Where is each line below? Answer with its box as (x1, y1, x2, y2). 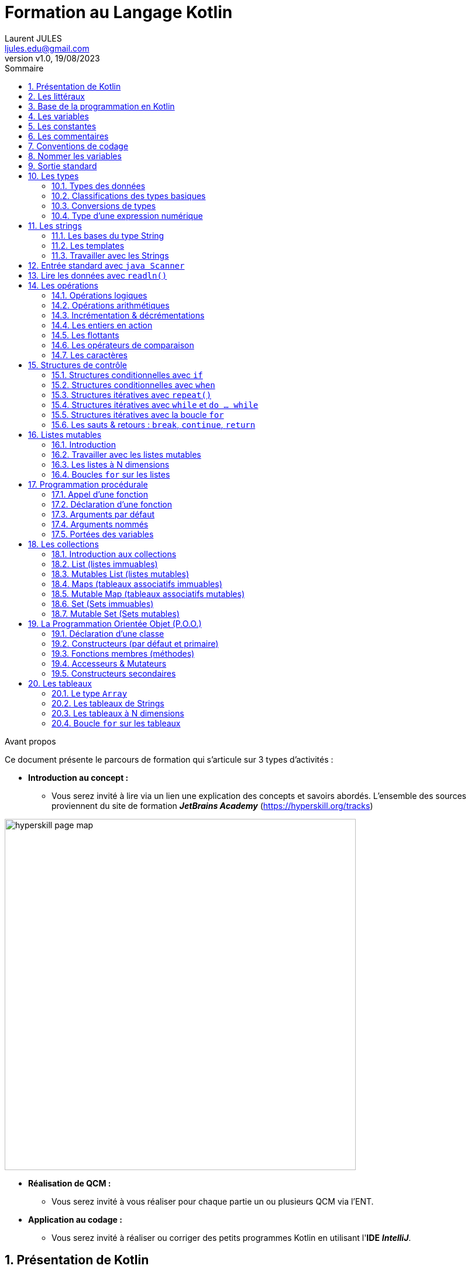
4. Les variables (28, 111, 89, 121)
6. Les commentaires (28, 131, 109, 141)
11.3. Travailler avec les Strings (51, 250, 169, 260)
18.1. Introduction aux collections (51, 548, 177, 559)
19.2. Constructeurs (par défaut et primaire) (51, 638, 219, 649)
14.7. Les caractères (51, 349, 128, 360)
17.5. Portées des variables (51, 529, 154, 539)
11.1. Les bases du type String (51, 230, 164, 241)
